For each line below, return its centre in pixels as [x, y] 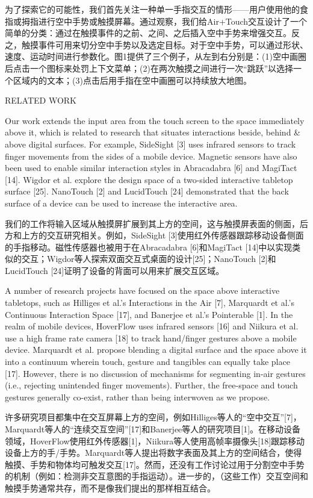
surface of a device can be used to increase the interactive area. [121, 203]
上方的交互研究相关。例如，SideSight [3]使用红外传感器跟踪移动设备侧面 [163, 235]
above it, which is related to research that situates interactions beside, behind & [153, 132]
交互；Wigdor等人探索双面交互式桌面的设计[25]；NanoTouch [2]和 [149, 259]
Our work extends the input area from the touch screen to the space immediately [155, 120]
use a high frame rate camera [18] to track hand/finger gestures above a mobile [151, 338]
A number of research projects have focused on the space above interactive [142, 291]
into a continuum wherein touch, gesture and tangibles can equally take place [147, 362]
